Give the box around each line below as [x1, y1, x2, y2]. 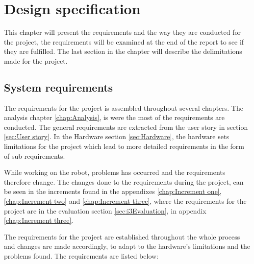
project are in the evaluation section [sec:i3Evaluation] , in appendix [4, 205, 206, 216]
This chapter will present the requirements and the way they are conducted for [4, 27, 241, 37]
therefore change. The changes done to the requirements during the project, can [4, 176, 244, 187]
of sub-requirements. [4, 150, 65, 161]
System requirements [4, 79, 113, 95]
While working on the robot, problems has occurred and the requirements [4, 167, 226, 177]
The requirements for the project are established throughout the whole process [4, 231, 240, 241]
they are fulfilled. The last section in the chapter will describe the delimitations [4, 46, 242, 56]
